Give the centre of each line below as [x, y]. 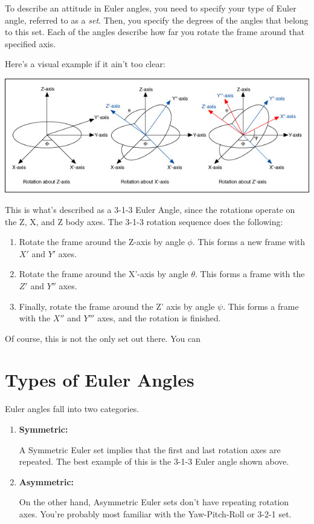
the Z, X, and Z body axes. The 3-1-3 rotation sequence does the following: [144, 221]
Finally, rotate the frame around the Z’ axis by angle [117, 306]
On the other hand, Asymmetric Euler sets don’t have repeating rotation [154, 502]
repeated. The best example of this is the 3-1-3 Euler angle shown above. [154, 461]
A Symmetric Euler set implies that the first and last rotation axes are [150, 449]
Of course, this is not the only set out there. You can [103, 338]
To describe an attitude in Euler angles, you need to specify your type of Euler [151, 8]
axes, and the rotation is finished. [159, 318]
